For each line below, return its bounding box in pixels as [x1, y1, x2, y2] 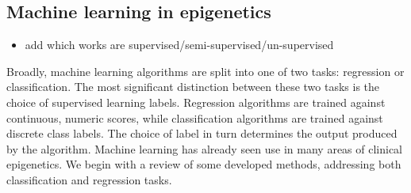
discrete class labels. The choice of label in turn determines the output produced [6, 125, 398, 142]
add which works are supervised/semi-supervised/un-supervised [25, 36, 334, 53]
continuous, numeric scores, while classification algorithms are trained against [6, 109, 383, 126]
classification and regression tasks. [6, 171, 172, 187]
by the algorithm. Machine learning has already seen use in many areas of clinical [6, 140, 403, 157]
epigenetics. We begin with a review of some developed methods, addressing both [6, 156, 401, 172]
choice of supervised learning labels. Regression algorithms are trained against [6, 93, 386, 110]
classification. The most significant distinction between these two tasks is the [6, 78, 380, 95]
